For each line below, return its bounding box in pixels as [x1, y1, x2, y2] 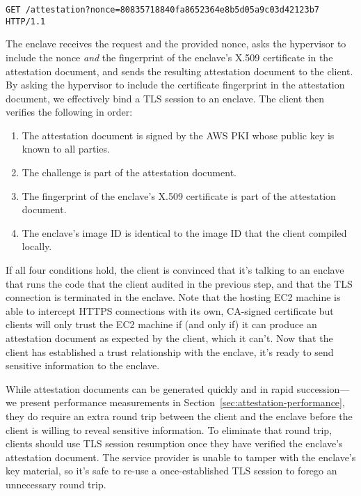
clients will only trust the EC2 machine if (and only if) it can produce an [6, 317, 317, 332]
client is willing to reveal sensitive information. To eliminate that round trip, [6, 422, 332, 437]
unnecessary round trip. [6, 476, 106, 491]
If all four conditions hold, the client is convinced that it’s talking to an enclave [6, 263, 344, 277]
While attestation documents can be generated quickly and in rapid [6, 381, 294, 396]
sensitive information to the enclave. [6, 358, 160, 373]
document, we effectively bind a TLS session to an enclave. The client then [6, 91, 325, 105]
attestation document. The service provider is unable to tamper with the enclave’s [6, 449, 356, 464]
